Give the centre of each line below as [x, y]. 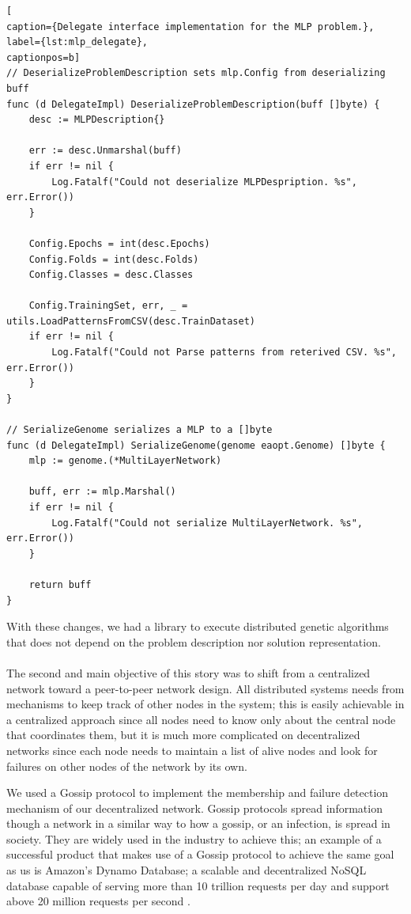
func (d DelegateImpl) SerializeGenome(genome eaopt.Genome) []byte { [196, 445]
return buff [60, 584]
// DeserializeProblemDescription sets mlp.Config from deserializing [196, 73]
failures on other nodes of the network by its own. [127, 766]
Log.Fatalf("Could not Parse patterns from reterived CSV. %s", [224, 353]
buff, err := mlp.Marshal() [102, 492]
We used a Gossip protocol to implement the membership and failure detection [198, 793]
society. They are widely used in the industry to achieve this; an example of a [194, 838]
